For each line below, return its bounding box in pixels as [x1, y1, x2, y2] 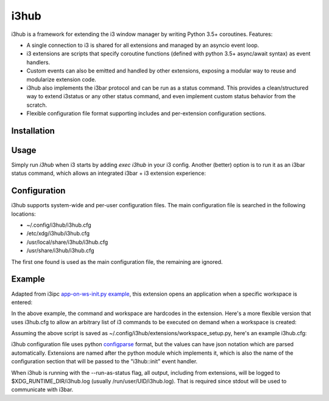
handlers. [26, 59, 51, 66]
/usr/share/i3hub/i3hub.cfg [26, 247, 94, 254]
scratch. [26, 101, 48, 108]
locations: [11, 210, 36, 218]
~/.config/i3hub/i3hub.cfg [26, 221, 91, 229]
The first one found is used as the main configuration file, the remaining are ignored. [11, 258, 223, 265]
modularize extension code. [26, 76, 97, 83]
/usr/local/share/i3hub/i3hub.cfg [26, 238, 108, 246]
